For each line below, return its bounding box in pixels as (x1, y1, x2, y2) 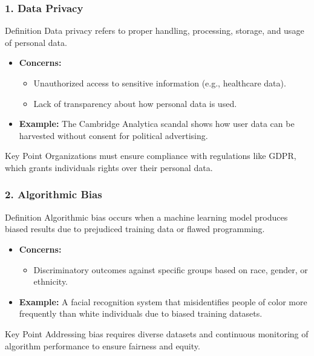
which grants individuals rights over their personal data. (5, 161, 213, 173)
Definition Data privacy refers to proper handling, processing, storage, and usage (5, 24, 304, 37)
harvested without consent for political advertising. (19, 129, 208, 141)
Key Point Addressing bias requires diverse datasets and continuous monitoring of (5, 327, 309, 340)
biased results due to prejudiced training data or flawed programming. (5, 222, 265, 235)
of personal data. (5, 36, 67, 48)
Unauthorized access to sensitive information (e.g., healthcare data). (33, 77, 286, 89)
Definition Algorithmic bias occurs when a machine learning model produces (5, 210, 288, 223)
